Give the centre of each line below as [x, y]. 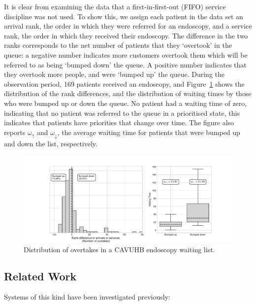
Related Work [40, 276]
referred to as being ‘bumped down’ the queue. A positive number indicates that [125, 64]
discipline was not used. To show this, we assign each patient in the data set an [124, 16]
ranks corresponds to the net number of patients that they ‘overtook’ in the [118, 45]
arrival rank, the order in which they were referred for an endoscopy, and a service [128, 26]
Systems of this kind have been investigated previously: [87, 296]
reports [15, 132]
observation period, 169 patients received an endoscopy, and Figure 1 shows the [124, 84]
